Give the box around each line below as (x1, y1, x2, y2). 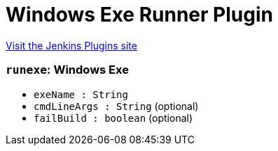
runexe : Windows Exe (6, 63, 129, 77)
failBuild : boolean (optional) (34, 111, 193, 124)
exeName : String (34, 88, 128, 100)
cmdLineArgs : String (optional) (34, 100, 199, 112)
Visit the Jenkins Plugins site (6, 39, 137, 51)
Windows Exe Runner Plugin (6, 3, 273, 26)
